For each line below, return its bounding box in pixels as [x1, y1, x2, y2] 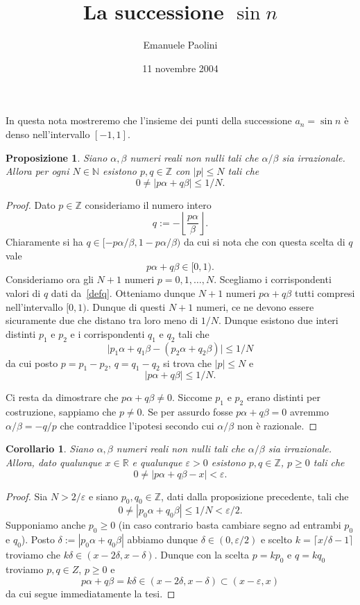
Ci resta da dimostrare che [6, 390, 119, 404]
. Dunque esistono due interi [218, 313, 338, 327]
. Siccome [172, 390, 212, 404]
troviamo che [6, 547, 60, 562]
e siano [88, 488, 119, 503]
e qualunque [132, 455, 182, 470]
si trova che [163, 355, 212, 370]
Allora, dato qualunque [6, 455, 102, 470]
